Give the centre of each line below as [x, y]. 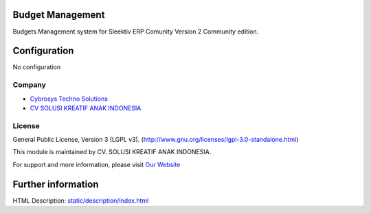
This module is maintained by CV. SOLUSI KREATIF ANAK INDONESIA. [112, 152]
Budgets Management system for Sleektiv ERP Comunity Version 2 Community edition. [136, 32]
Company [29, 85]
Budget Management [59, 15]
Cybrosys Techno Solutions [69, 99]
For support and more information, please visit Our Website [97, 164]
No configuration [37, 67]
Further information [56, 184]
